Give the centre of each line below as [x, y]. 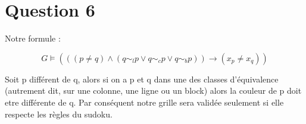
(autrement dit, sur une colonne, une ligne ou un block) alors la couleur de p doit [153, 90]
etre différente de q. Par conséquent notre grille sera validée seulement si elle [144, 102]
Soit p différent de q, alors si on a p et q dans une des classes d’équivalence [142, 79]
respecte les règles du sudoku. [59, 114]
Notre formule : [33, 38]
